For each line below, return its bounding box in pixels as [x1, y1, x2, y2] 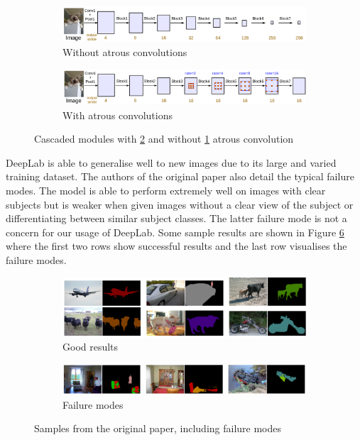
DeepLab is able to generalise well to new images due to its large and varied [6, 155, 337, 170]
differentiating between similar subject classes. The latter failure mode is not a [6, 211, 347, 226]
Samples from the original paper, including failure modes [34, 421, 282, 436]
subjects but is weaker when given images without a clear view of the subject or [6, 197, 354, 211]
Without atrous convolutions [62, 44, 187, 59]
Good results [62, 339, 119, 354]
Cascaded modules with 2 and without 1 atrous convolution [34, 131, 294, 146]
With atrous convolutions [62, 107, 173, 122]
